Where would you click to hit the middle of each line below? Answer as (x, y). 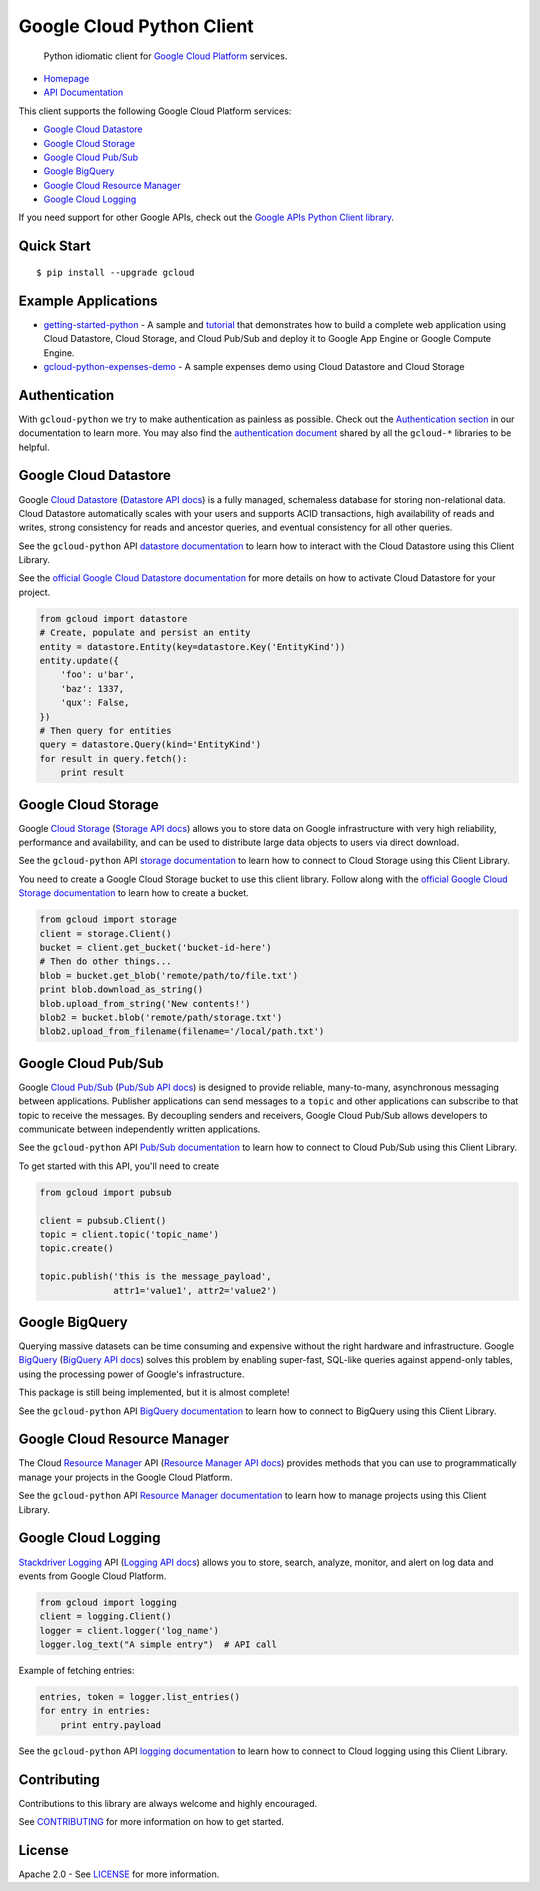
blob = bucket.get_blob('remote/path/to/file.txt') (169, 975)
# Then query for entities (105, 730)
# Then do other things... (105, 961)
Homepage (66, 78)
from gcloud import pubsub (105, 1192)
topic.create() (76, 1248)
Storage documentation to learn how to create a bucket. (133, 893)
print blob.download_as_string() (121, 989)
